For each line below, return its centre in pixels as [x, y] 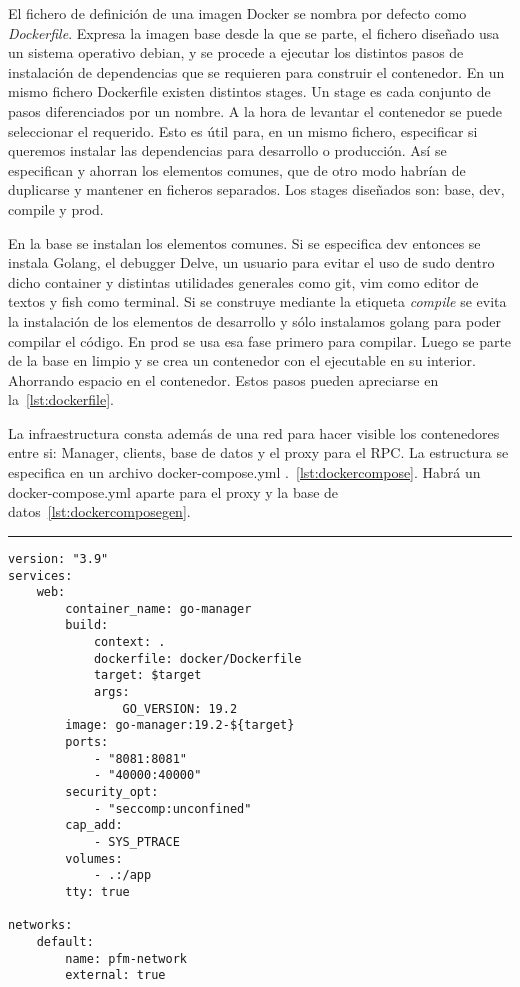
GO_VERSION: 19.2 [180, 708]
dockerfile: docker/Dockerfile [197, 658]
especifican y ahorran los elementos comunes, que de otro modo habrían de [237, 169]
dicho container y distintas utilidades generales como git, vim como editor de [243, 281]
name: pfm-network [126, 958]
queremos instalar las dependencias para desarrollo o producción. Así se [227, 150]
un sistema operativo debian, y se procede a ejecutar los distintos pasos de [236, 52]
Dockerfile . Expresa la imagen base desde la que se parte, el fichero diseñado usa [254, 32]
